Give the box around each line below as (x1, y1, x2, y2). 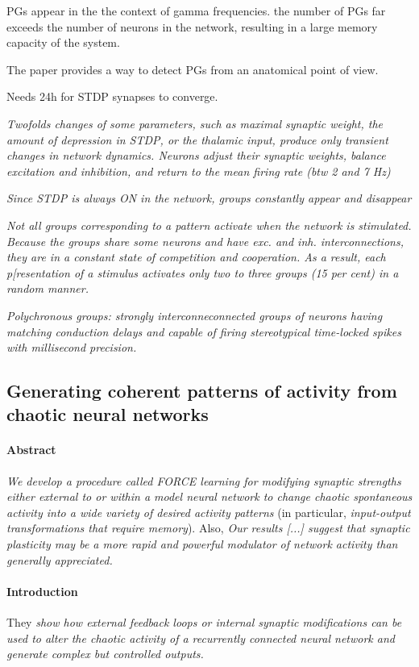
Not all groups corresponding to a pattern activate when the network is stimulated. (6, 216, 412, 233)
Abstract (6, 441, 56, 458)
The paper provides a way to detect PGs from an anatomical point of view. (6, 60, 379, 77)
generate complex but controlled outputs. (6, 645, 204, 662)
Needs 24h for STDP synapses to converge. (6, 88, 218, 105)
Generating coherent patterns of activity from (6, 378, 397, 403)
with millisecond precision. (6, 339, 137, 356)
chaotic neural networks (6, 402, 209, 427)
